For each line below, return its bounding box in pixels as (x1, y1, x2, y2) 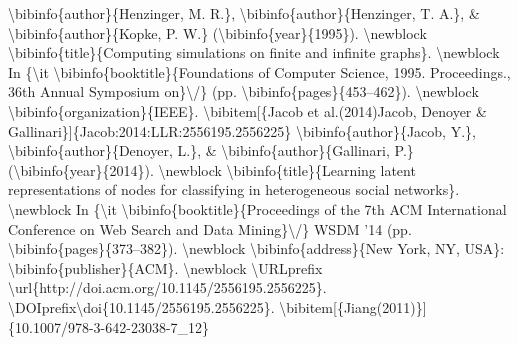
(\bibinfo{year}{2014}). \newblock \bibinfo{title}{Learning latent (8, 159, 416, 180)
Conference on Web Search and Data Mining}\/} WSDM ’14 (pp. (8, 218, 412, 239)
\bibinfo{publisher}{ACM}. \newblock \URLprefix (8, 257, 323, 278)
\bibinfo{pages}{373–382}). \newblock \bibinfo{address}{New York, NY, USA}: (8, 238, 505, 259)
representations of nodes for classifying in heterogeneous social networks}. (8, 179, 460, 200)
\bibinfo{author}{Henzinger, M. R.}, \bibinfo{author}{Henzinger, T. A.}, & (8, 3, 480, 23)
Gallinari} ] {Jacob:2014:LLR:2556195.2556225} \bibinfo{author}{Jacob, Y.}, (8, 120, 476, 141)
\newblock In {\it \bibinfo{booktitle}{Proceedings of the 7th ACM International (8, 198, 507, 219)
